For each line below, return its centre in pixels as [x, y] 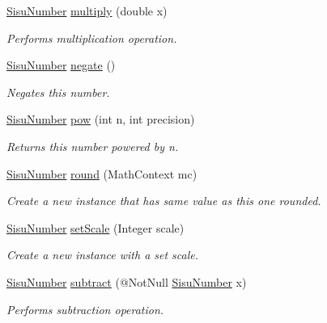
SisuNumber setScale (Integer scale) [96, 227]
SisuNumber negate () [61, 65]
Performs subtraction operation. [85, 309]
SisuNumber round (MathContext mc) [102, 173]
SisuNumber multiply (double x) [87, 10]
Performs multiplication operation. [92, 38]
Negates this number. [58, 92]
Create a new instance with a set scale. [103, 255]
